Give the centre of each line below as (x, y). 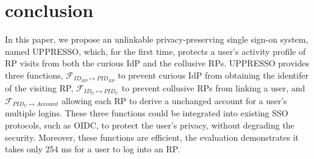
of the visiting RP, (39, 87)
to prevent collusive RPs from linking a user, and (213, 87)
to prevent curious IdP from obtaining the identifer (213, 75)
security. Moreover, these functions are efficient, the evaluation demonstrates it (152, 137)
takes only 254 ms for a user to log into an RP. (92, 149)
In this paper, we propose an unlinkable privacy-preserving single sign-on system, (157, 39)
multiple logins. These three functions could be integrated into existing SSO (147, 113)
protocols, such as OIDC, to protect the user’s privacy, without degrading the (150, 125)
